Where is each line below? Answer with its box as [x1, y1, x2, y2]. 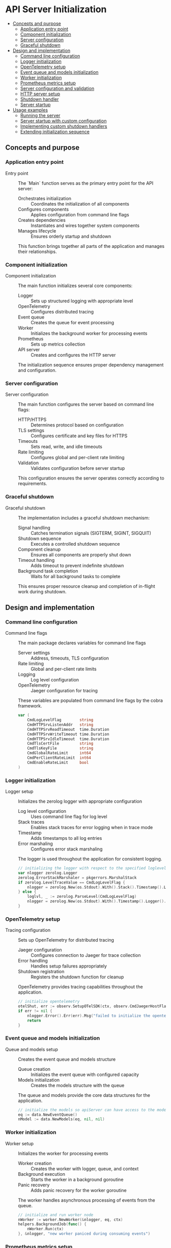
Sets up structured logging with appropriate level [31, 298, 133, 304]
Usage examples [12, 107, 48, 113]
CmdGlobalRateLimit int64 [27, 751, 92, 756]
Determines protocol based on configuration [31, 422, 124, 428]
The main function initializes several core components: [18, 282, 133, 289]
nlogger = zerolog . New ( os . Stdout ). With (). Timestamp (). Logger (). [27, 899, 166, 904]
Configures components [18, 206, 69, 212]
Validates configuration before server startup [31, 465, 125, 471]
